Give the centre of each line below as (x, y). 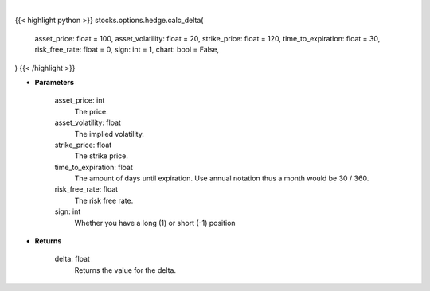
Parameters (55, 82)
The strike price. (102, 156)
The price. (91, 111)
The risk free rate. (104, 200)
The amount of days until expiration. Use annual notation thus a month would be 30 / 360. (222, 178)
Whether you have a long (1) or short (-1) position (155, 223)
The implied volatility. (109, 134)
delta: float (72, 259)
